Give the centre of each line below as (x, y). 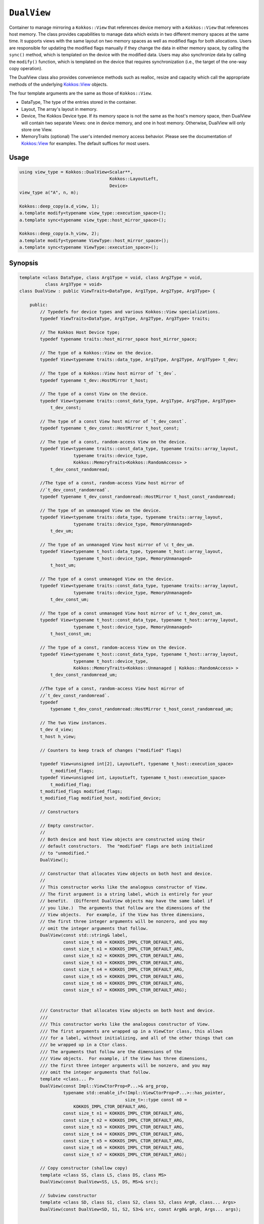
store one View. (37, 130)
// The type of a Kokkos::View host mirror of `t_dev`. (108, 374)
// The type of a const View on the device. (94, 394)
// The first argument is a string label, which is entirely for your (126, 894)
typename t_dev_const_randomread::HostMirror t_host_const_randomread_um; (142, 709)
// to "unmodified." (65, 853)
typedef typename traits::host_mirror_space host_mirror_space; (119, 339)
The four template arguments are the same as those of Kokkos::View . (81, 94)
